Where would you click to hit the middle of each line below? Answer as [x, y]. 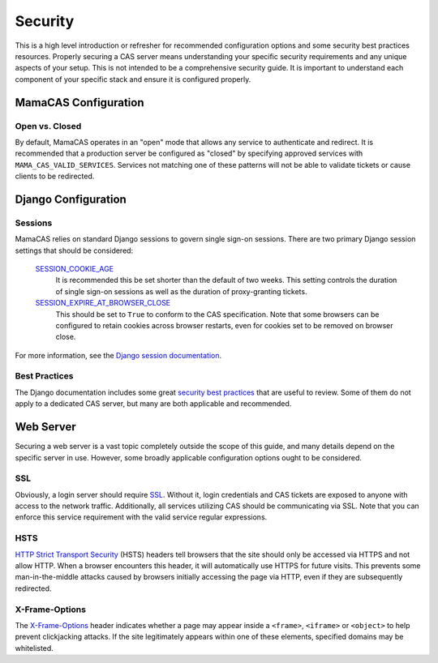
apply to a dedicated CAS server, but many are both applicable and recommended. [153, 404]
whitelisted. [34, 648]
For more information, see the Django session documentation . [118, 355]
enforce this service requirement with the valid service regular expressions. [141, 517]
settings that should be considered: [74, 250]
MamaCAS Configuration [79, 103]
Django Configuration [71, 199]
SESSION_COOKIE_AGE [74, 268]
